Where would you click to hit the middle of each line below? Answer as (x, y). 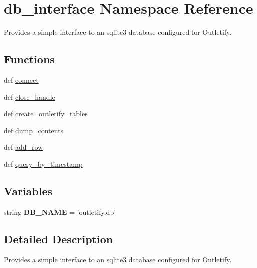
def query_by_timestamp (43, 164)
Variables (28, 191)
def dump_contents (34, 130)
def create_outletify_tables (46, 114)
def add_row (24, 147)
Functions (29, 59)
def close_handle (30, 97)
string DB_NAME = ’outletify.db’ (60, 212)
